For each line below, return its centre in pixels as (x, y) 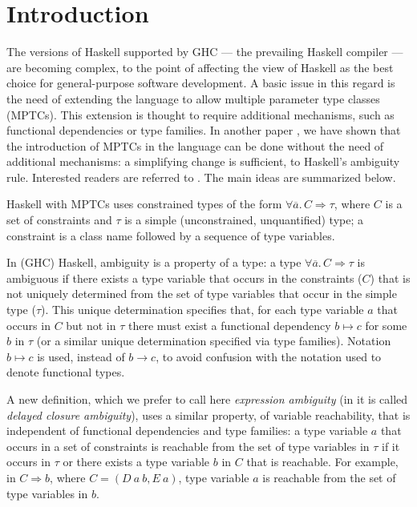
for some (386, 325)
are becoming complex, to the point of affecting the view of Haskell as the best (200, 67)
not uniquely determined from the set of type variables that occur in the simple (202, 294)
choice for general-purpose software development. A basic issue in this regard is (201, 83)
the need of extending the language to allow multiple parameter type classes (193, 98)
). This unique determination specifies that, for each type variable (202, 310)
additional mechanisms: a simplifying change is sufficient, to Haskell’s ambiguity (203, 161)
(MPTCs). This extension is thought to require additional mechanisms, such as (200, 114)
